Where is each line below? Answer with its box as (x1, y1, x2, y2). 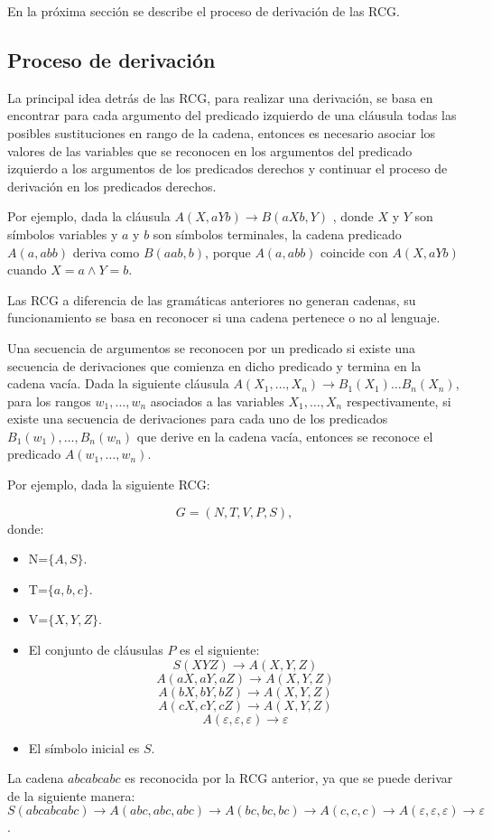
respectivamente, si (346, 391, 451, 410)
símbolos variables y (7, 224, 118, 243)
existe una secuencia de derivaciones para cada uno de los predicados (7, 409, 388, 428)
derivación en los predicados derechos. (7, 176, 217, 195)
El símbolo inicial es (28, 738, 140, 757)
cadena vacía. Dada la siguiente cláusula (7, 374, 229, 393)
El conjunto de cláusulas (28, 640, 163, 659)
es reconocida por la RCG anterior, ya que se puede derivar (125, 769, 453, 788)
